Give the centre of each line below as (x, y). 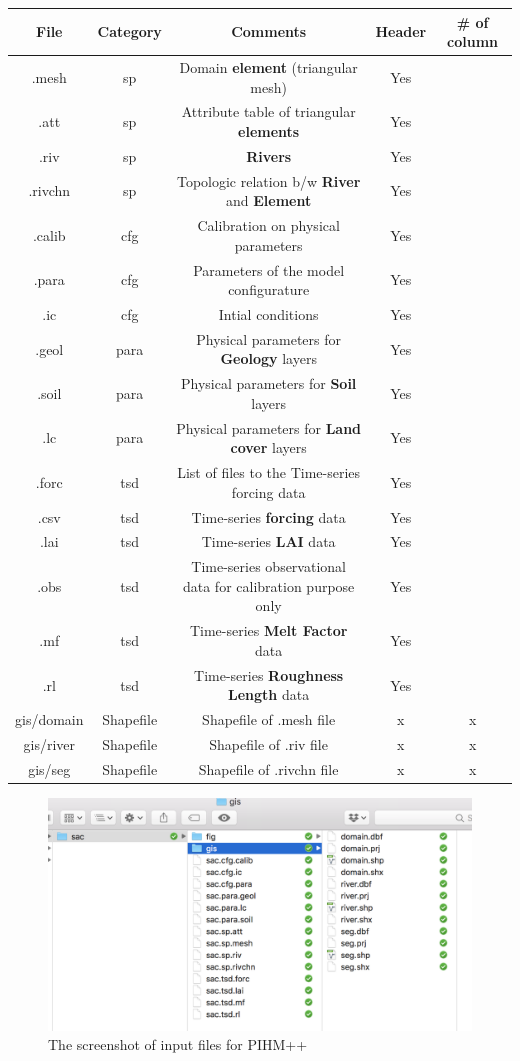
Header (401, 31)
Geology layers (268, 358)
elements (269, 130)
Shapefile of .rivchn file (268, 768)
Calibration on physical (268, 225)
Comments (269, 31)
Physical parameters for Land (269, 427)
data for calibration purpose (268, 585)
